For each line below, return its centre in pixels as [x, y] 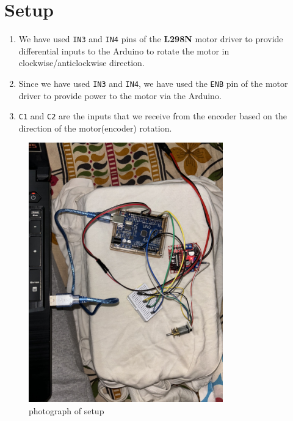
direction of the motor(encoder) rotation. [95, 128]
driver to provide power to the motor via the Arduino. [120, 95]
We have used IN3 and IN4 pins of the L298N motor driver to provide [151, 39]
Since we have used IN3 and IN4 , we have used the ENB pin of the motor [153, 83]
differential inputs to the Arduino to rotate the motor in [124, 50]
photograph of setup [67, 411]
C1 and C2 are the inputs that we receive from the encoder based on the [153, 116]
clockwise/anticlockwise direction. [81, 63]
